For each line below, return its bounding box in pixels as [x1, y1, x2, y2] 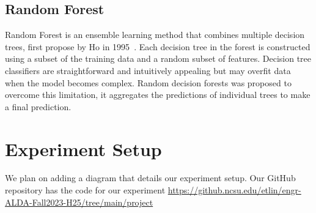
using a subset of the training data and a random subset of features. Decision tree [5, 52, 312, 65]
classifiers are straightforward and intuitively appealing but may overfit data [5, 64, 291, 77]
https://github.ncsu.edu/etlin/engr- [167, 184, 301, 196]
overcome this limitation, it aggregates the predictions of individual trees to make [5, 88, 310, 101]
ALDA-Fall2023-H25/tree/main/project [5, 195, 153, 208]
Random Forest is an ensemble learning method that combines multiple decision [5, 28, 305, 41]
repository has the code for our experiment [5, 184, 166, 196]
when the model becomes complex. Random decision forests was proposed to [5, 76, 292, 89]
